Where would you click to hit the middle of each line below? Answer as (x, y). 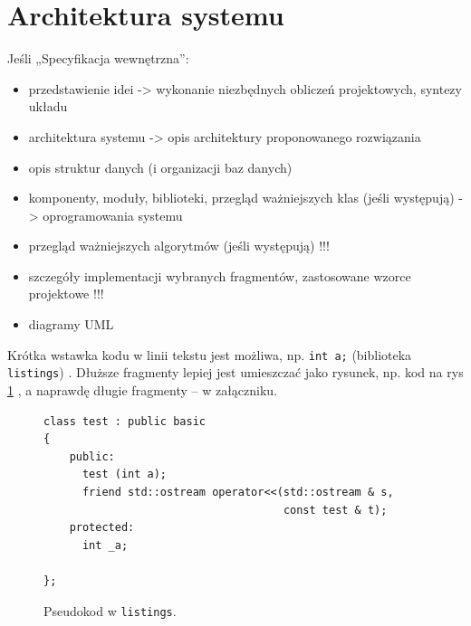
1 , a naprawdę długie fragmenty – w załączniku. (143, 389)
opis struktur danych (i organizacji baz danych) (160, 167)
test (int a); (125, 474)
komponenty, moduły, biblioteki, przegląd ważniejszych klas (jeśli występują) (241, 198)
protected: (102, 528)
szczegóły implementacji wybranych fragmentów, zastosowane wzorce (220, 275)
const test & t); (335, 510)
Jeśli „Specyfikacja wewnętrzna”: (98, 58)
